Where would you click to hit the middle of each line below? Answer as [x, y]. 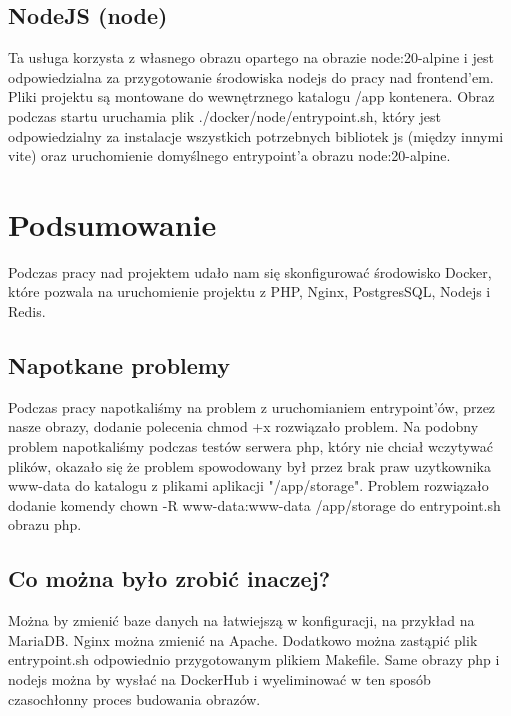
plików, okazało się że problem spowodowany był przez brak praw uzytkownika [249, 465]
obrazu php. [45, 524]
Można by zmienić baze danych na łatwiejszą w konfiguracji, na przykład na [241, 620]
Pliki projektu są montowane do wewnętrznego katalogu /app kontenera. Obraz [251, 96]
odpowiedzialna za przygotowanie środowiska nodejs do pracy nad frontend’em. [251, 76]
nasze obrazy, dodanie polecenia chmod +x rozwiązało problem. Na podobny [243, 426]
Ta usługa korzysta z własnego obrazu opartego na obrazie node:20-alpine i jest [251, 57]
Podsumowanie [112, 223]
